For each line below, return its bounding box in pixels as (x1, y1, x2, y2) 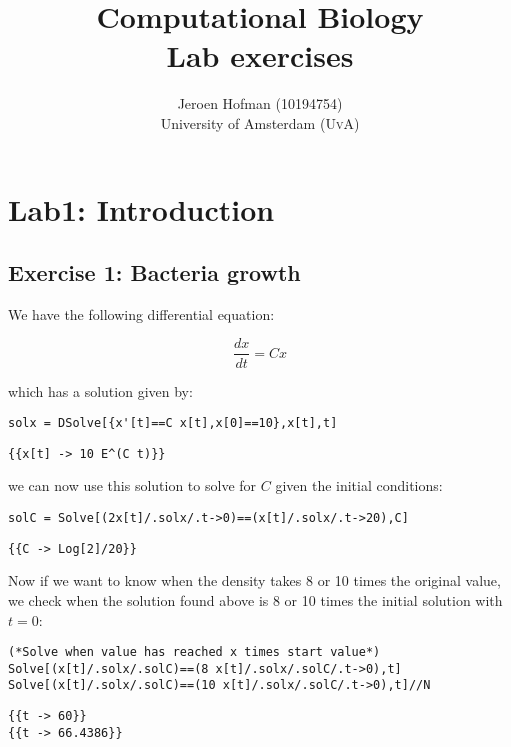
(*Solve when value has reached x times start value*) (8, 645, 381, 660)
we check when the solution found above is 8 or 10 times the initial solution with (8, 589, 503, 610)
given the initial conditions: (275, 475, 443, 496)
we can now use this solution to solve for (8, 475, 257, 496)
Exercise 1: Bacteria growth (8, 257, 301, 288)
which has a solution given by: (8, 380, 193, 401)
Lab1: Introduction (8, 188, 275, 229)
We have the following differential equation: (8, 303, 275, 324)
